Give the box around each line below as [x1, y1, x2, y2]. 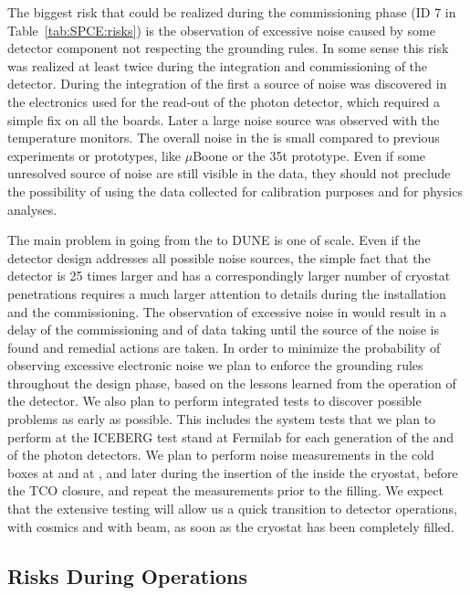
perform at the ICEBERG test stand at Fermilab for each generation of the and [7, 427, 454, 446]
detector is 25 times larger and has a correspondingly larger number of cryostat [7, 266, 451, 285]
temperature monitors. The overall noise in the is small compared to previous [7, 128, 440, 147]
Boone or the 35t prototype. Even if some [193, 145, 426, 165]
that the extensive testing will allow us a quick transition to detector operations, [7, 499, 457, 518]
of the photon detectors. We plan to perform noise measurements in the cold [7, 445, 434, 464]
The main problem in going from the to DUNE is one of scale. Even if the [7, 230, 421, 250]
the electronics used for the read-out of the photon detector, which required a [7, 91, 441, 111]
